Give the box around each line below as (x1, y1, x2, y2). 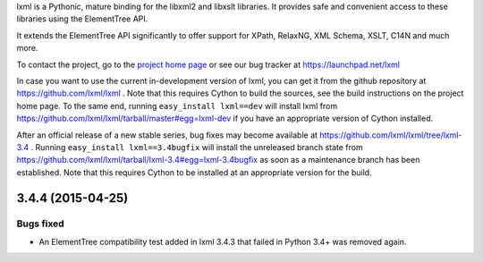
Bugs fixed (16, 217, 64, 230)
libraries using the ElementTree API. (16, 13, 148, 24)
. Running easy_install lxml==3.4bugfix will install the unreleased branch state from (30, 141, 363, 152)
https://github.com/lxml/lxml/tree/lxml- (318, 130, 462, 140)
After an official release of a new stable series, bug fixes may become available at (16, 130, 318, 140)
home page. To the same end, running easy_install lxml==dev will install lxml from (16, 100, 338, 111)
